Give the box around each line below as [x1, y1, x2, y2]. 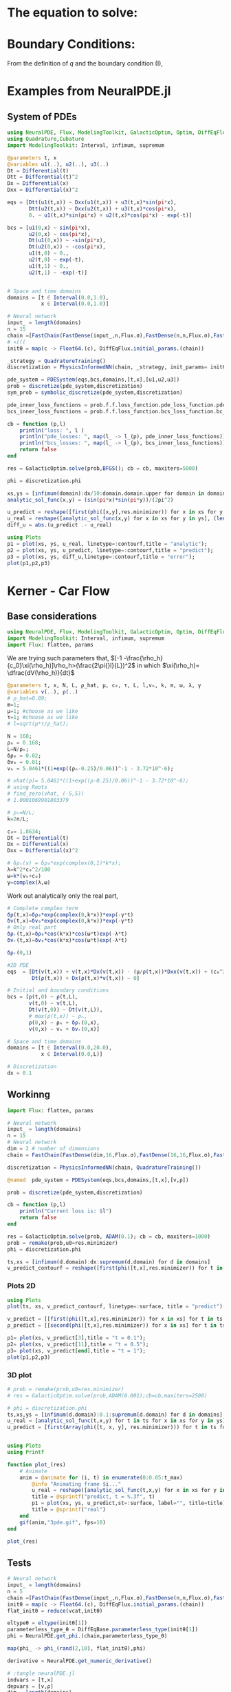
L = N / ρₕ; [7, 745, 30, 753]
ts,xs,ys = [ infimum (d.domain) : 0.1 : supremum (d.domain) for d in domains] [7, 1411, 223, 1418]
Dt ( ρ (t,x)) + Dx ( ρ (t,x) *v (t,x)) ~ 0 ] [32, 974, 140, 981]
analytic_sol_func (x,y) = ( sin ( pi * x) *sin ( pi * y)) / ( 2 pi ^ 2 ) [7, 496, 174, 503]
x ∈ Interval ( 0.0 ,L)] [41, 1051, 103, 1058]
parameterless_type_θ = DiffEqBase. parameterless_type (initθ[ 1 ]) [7, 1626, 198, 1633]
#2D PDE [7, 961, 30, 969]
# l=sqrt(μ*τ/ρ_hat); [7, 720, 69, 727]
